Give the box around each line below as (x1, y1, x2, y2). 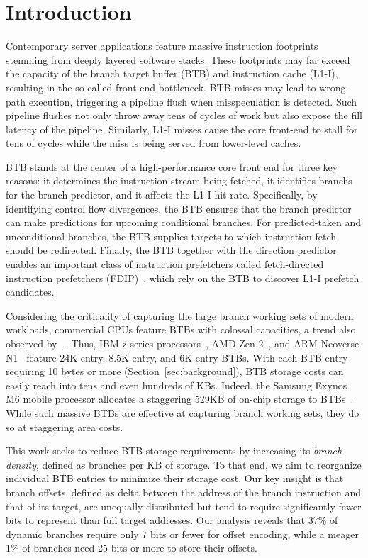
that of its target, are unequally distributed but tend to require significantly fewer (6, 498, 362, 513)
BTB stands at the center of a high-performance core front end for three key (6, 159, 338, 174)
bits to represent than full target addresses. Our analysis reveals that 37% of (6, 513, 338, 528)
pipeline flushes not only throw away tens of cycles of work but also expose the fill (6, 108, 362, 123)
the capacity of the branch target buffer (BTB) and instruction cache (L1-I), (6, 66, 338, 81)
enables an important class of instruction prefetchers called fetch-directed (6, 257, 324, 272)
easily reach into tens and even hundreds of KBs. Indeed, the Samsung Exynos (6, 377, 347, 392)
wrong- (319, 79, 350, 94)
